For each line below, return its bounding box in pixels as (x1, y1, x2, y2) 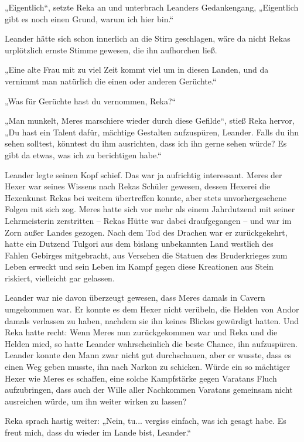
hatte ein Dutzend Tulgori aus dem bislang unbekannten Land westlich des (5, 237, 274, 250)
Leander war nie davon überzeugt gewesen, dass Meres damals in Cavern (5, 291, 265, 304)
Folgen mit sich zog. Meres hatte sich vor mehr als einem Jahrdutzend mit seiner (5, 203, 295, 215)
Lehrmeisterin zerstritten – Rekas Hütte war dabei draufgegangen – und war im (5, 214, 292, 226)
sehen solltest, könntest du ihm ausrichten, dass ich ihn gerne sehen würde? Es (5, 137, 287, 149)
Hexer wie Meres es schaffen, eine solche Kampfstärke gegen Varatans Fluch (5, 372, 277, 384)
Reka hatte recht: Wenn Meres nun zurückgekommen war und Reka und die (5, 326, 278, 338)
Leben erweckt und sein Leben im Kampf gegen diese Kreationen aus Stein (5, 260, 274, 273)
